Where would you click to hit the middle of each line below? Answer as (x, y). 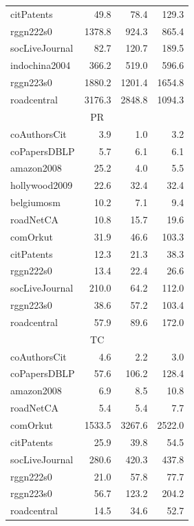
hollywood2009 (42, 185)
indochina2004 (41, 65)
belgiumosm (35, 202)
